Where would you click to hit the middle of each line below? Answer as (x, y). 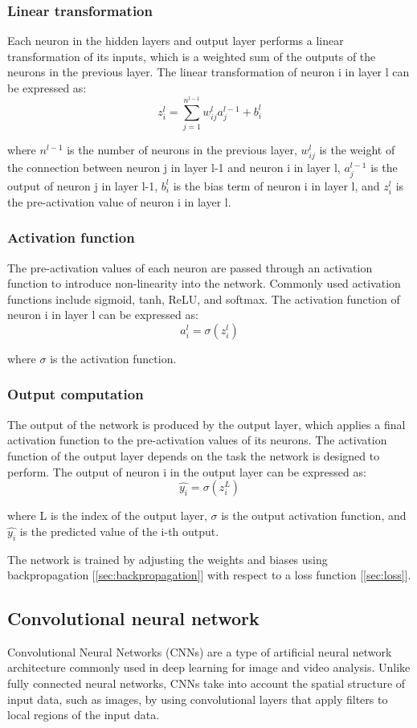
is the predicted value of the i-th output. (119, 531)
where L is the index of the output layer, (107, 515)
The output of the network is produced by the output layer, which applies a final (206, 424)
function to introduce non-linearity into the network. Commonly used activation (204, 283)
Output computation (76, 394)
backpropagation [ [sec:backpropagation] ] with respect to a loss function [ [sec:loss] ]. (209, 575)
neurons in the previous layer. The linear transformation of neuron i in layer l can (208, 72)
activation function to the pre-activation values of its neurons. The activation (197, 440)
